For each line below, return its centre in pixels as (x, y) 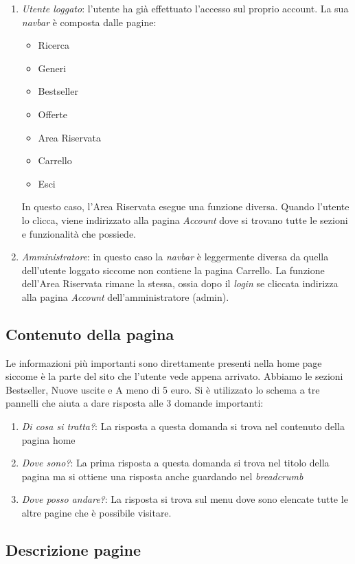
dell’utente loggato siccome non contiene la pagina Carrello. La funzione (173, 270)
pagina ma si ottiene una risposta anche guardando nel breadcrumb (162, 476)
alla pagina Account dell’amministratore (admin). (125, 296)
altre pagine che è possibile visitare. (96, 513)
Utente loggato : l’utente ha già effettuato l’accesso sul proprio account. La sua (185, 8)
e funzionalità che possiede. (79, 233)
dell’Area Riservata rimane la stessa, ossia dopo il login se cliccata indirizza (180, 283)
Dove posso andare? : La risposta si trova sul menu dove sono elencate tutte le (185, 499)
